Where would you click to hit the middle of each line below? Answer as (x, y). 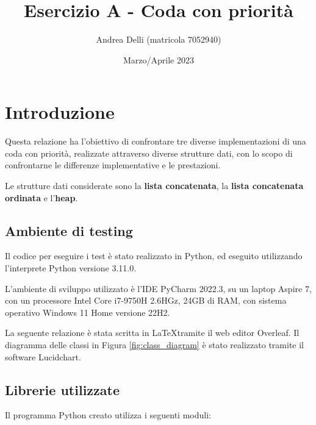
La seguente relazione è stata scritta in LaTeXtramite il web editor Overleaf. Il (152, 333)
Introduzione (60, 112)
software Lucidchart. (43, 356)
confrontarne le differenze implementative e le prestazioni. (113, 165)
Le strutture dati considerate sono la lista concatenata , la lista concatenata (154, 186)
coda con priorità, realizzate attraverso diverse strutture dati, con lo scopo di (149, 153)
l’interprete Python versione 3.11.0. (71, 268)
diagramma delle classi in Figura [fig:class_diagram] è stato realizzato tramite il (154, 344)
